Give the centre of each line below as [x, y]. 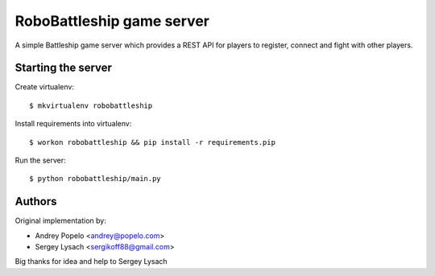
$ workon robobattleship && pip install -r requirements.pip [152, 142]
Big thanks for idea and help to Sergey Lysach [91, 262]
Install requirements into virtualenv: [73, 124]
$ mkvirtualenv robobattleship [91, 105]
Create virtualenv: [44, 87]
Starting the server [64, 68]
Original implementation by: [60, 220]
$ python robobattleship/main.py [95, 179]
